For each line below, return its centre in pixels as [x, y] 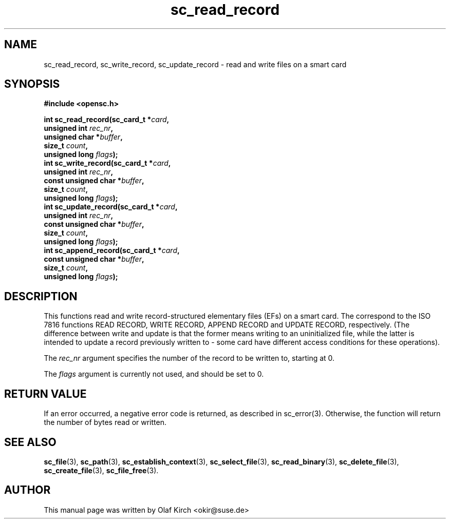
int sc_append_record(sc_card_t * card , [112, 250]
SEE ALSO [30, 442]
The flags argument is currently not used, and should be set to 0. [154, 374]
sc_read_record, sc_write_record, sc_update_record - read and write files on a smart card [195, 64]
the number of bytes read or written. [105, 422]
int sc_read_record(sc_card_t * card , [107, 120]
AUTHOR [27, 490]
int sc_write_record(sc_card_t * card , [107, 163]
